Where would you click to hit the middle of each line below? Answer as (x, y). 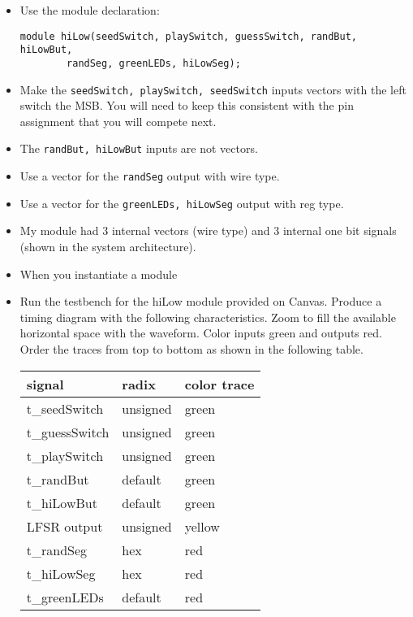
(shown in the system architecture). (108, 246)
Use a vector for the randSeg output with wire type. (150, 176)
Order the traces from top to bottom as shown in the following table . (191, 348)
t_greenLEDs (65, 597)
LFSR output (65, 526)
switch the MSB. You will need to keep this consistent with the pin (187, 105)
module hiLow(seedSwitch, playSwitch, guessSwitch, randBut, (189, 36)
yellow (202, 526)
